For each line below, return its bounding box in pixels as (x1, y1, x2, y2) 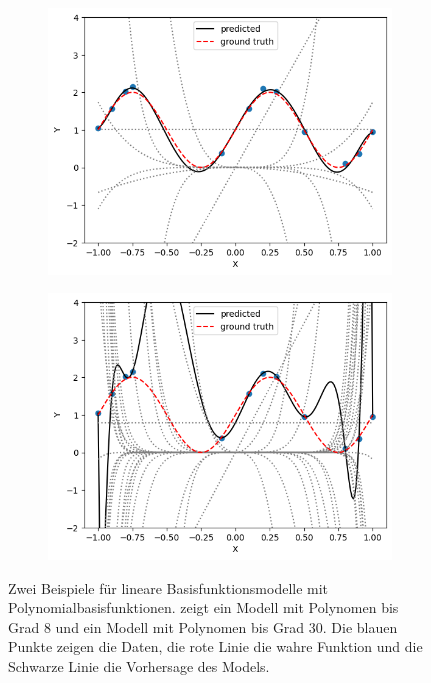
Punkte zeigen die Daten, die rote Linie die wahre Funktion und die (8, 636, 423, 657)
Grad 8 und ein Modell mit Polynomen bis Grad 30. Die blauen (8, 616, 398, 637)
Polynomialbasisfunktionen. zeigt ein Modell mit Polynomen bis (8, 597, 399, 618)
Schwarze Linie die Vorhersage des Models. (8, 655, 270, 676)
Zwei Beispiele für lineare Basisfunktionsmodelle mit (8, 577, 329, 598)
